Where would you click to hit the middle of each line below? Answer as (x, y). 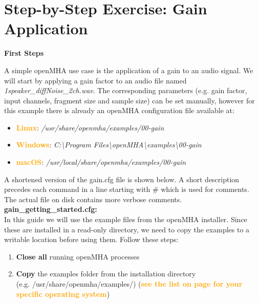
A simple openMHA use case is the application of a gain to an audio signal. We (129, 70)
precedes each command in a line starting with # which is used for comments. (127, 189)
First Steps (24, 53)
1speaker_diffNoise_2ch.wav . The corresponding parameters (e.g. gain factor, (126, 90)
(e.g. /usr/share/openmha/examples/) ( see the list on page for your (129, 284)
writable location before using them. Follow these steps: (91, 239)
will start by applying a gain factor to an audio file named (95, 80)
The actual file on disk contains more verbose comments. (93, 199)
